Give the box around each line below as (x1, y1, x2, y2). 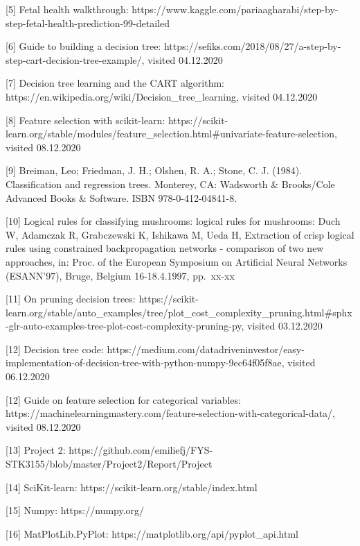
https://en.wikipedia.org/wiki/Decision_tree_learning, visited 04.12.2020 (6, 89, 318, 103)
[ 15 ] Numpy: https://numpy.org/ (6, 503, 145, 518)
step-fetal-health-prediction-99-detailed (6, 15, 170, 30)
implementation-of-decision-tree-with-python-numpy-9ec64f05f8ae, (6, 355, 285, 370)
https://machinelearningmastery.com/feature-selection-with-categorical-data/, (6, 406, 335, 420)
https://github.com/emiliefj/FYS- (69, 443, 213, 457)
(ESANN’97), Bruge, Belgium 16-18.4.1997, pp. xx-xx (6, 268, 235, 282)
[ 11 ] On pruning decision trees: (6, 291, 136, 306)
